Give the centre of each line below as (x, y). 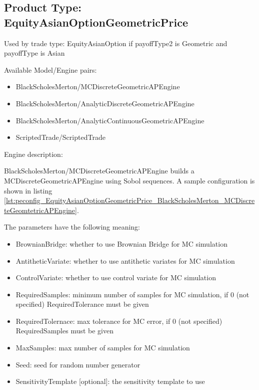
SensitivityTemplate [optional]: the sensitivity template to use (110, 381)
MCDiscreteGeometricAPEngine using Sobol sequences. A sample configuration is (129, 180)
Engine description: (33, 154)
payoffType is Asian (34, 53)
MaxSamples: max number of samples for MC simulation (103, 348)
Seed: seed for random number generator (78, 364)
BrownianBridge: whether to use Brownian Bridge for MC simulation (121, 243)
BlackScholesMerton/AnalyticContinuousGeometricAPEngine (110, 120)
